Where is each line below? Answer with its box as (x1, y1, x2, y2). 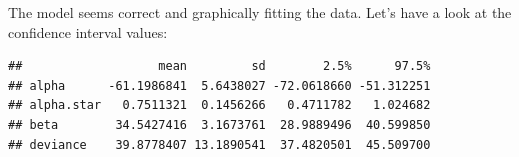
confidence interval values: (8, 21, 168, 42)
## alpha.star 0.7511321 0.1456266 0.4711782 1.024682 (8, 98, 431, 113)
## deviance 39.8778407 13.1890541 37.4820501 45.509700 (8, 137, 431, 152)
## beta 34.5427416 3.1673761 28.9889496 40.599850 (8, 117, 431, 132)
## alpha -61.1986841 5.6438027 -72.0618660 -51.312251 (8, 78, 431, 93)
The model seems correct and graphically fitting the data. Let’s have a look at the (8, 2, 512, 22)
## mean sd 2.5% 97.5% (8, 59, 431, 74)
